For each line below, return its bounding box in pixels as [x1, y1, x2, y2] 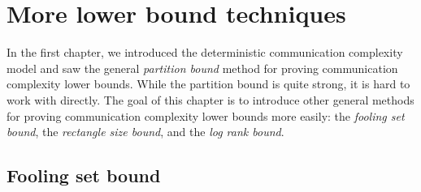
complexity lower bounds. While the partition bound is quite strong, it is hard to [7, 75, 410, 92]
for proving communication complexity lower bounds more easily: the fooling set [7, 107, 405, 124]
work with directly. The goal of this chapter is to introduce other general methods [7, 91, 414, 108]
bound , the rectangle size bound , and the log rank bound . [7, 123, 284, 140]
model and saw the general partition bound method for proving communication [7, 59, 398, 76]
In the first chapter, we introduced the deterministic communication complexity [7, 44, 403, 61]
